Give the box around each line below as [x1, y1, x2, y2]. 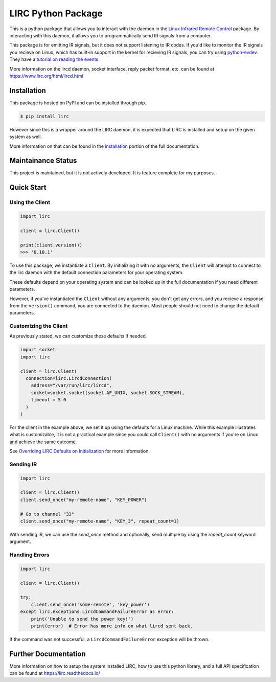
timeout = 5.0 [31, 397, 66, 403]
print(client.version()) [20, 242, 83, 248]
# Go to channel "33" [20, 511, 75, 517]
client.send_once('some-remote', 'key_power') [31, 601, 150, 607]
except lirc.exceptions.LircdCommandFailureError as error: [20, 609, 174, 615]
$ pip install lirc [20, 113, 69, 119]
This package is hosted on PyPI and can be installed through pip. [9, 100, 147, 106]
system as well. [9, 133, 42, 140]
